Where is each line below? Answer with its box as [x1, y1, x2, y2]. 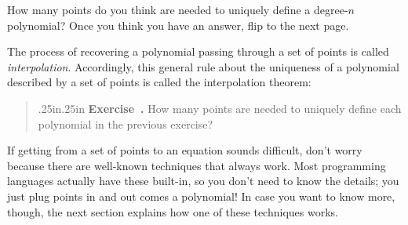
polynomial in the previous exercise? [38, 115, 213, 132]
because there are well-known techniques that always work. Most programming [7, 157, 386, 173]
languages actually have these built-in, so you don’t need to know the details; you [7, 172, 399, 189]
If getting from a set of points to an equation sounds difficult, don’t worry [7, 142, 362, 158]
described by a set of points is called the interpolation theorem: [7, 74, 311, 90]
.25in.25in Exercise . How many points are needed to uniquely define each [38, 100, 402, 116]
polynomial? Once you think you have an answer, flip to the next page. [7, 16, 349, 33]
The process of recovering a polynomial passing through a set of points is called [7, 43, 389, 60]
